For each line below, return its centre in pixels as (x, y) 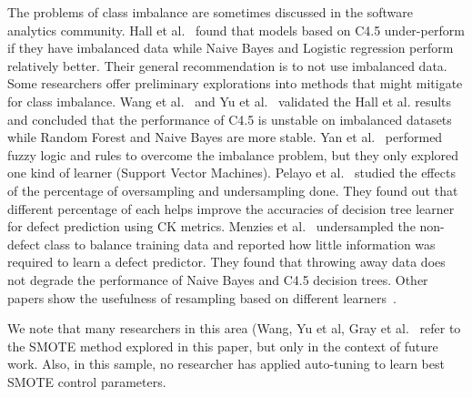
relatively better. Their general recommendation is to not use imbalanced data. (227, 65)
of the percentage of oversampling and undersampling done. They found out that (233, 190)
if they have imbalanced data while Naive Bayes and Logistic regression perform (231, 48)
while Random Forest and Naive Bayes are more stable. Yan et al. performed (225, 137)
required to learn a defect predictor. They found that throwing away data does (226, 262)
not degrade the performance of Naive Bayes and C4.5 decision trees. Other (218, 279)
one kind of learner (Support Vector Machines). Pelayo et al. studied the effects (231, 173)
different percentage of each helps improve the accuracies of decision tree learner (231, 208)
